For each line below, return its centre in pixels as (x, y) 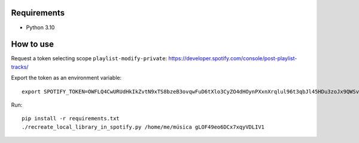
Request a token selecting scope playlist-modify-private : (89, 58)
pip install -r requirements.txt (71, 119)
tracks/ (20, 67)
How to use (32, 44)
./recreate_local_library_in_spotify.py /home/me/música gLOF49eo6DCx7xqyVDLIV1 (143, 127)
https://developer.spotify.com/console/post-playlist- (233, 58)
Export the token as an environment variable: (66, 78)
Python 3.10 (40, 27)
